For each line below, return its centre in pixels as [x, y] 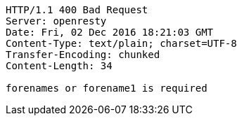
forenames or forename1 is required [107, 88]
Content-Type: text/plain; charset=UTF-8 [121, 43]
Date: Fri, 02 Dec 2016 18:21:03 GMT [110, 32]
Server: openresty [56, 21]
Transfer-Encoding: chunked [83, 55]
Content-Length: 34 [59, 66]
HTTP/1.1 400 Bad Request [77, 10]
